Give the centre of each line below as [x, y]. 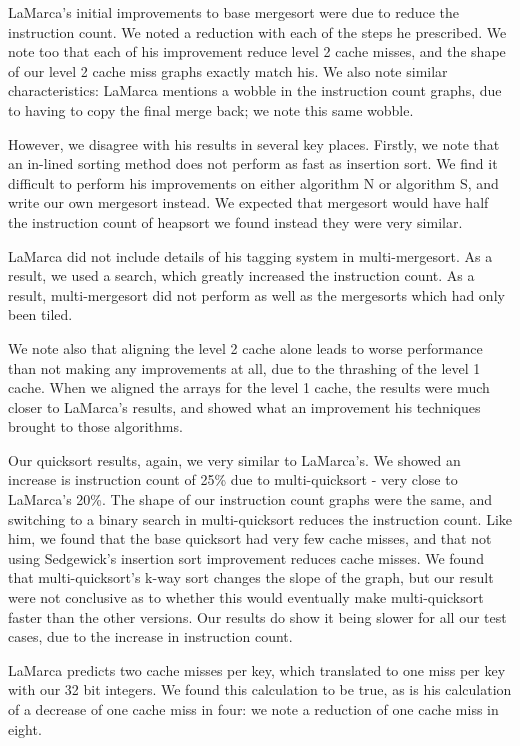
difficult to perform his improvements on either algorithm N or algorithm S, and [253, 182]
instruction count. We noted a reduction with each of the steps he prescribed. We [257, 31]
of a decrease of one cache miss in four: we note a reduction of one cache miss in [253, 709]
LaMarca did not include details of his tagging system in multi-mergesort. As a [250, 255]
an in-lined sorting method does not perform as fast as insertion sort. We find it [253, 163]
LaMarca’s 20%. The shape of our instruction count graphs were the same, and [250, 499]
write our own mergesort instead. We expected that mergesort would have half [248, 202]
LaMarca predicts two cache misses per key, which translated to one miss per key [257, 669]
